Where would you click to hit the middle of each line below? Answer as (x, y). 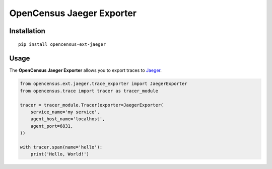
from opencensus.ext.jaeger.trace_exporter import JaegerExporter (104, 84)
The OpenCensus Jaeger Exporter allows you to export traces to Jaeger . (86, 70)
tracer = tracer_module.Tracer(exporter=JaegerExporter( (92, 105)
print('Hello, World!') (60, 154)
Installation (27, 31)
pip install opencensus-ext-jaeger (62, 44)
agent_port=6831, (52, 126)
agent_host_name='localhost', (68, 119)
